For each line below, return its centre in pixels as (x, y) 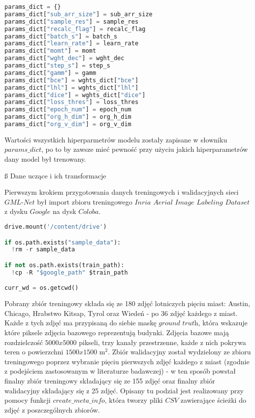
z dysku (16, 211)
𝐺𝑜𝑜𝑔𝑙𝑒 (40, 212)
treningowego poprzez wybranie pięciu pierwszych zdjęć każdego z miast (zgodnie (127, 361)
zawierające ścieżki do (213, 400)
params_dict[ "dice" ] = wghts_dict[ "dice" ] (75, 95)
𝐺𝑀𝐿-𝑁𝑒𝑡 (20, 202)
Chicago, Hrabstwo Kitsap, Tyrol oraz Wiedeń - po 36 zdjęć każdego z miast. (121, 313)
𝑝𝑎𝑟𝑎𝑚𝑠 (16, 150)
